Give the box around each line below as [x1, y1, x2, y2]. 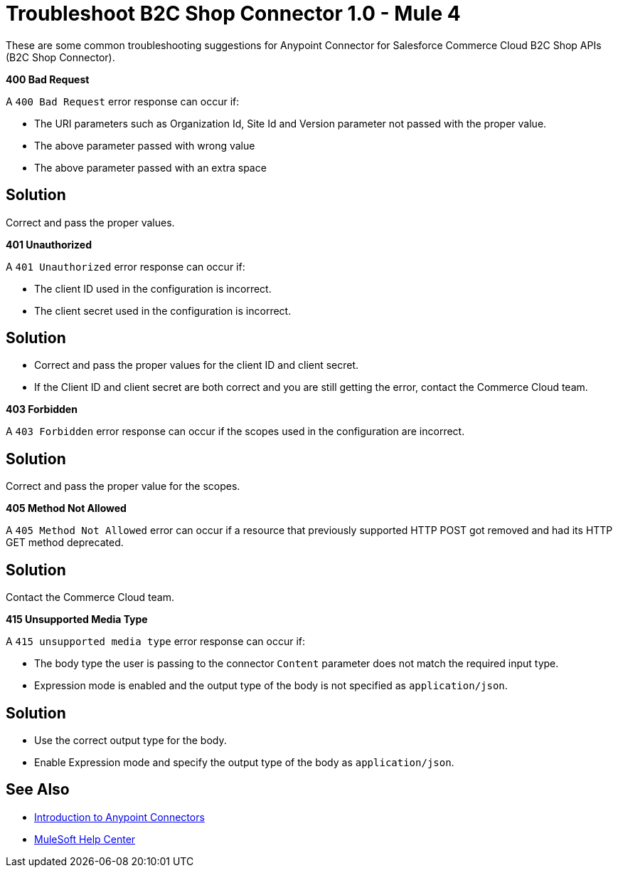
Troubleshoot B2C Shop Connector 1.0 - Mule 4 [6, 1, 461, 26]
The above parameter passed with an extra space [34, 161, 267, 174]
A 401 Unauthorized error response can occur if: [6, 260, 245, 273]
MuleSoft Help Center [34, 832, 136, 845]
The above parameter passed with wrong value [34, 139, 255, 152]
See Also [6, 780, 70, 799]
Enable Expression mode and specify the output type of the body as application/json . [34, 756, 454, 768]
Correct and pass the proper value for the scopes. [6, 480, 240, 493]
